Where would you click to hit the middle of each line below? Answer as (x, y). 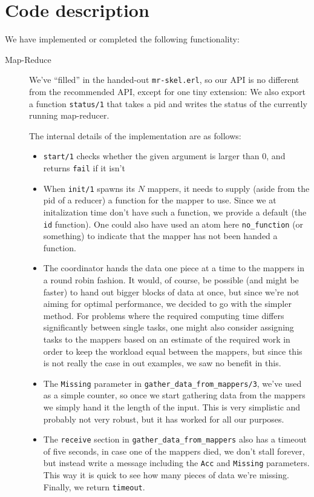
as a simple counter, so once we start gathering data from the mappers (174, 395)
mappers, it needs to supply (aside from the (228, 188)
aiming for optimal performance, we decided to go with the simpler (167, 304)
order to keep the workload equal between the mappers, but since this (173, 351)
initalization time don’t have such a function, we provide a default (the (175, 212)
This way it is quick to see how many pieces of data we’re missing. (166, 475)
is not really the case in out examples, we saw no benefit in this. (162, 363)
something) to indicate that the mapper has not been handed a (160, 236)
